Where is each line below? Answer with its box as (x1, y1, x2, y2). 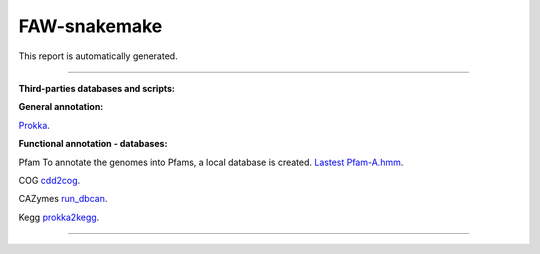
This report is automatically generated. (18, 50, 179, 62)
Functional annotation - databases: (18, 138, 168, 150)
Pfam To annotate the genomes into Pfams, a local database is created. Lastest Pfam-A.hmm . (18, 156, 404, 168)
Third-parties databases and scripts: (18, 82, 175, 94)
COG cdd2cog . (18, 174, 81, 186)
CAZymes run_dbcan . (18, 193, 108, 205)
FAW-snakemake (18, 15, 163, 37)
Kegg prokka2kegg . (18, 211, 100, 223)
